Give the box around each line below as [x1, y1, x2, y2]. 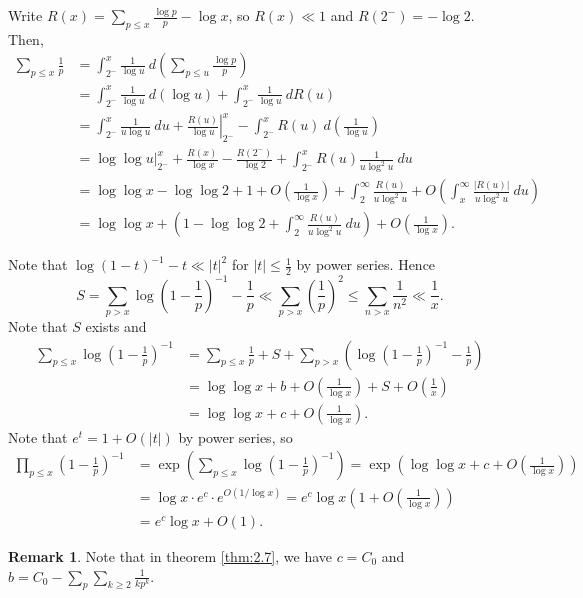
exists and [85, 316, 147, 337]
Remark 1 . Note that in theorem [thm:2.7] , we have [8, 545, 333, 566]
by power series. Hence [296, 254, 436, 275]
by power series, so [178, 426, 293, 447]
